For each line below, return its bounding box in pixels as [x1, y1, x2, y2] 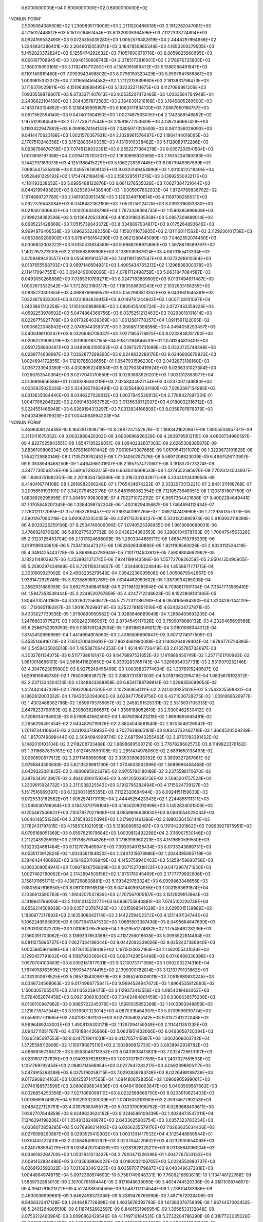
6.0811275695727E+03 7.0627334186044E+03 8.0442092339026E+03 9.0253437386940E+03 [21, 939, 216, 945]
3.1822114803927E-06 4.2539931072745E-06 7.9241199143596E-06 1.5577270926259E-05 [21, 556, 207, 562]
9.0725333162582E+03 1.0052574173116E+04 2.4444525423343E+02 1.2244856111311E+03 [21, 796, 209, 802]
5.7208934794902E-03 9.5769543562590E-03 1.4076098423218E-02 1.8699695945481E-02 [21, 714, 212, 720]
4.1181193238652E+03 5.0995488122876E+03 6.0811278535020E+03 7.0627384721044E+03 [21, 180, 210, 186]
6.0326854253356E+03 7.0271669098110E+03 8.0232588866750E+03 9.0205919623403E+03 [21, 1090, 215, 1096]
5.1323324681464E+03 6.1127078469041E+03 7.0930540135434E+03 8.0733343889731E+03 [21, 844, 211, 850]
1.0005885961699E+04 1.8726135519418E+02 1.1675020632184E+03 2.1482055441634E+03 [21, 946, 209, 952]
